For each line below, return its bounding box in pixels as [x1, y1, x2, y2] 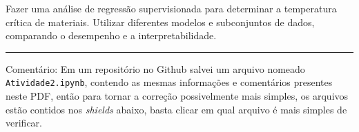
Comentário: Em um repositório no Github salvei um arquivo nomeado [6, 61, 305, 76]
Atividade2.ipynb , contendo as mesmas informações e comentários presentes [6, 75, 333, 89]
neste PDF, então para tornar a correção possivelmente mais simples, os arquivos [6, 89, 349, 103]
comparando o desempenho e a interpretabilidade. [6, 28, 217, 43]
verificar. [6, 115, 42, 130]
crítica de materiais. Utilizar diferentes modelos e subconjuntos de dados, [6, 14, 315, 29]
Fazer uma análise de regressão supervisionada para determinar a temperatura [6, 1, 337, 15]
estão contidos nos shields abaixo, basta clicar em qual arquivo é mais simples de [6, 102, 347, 116]
